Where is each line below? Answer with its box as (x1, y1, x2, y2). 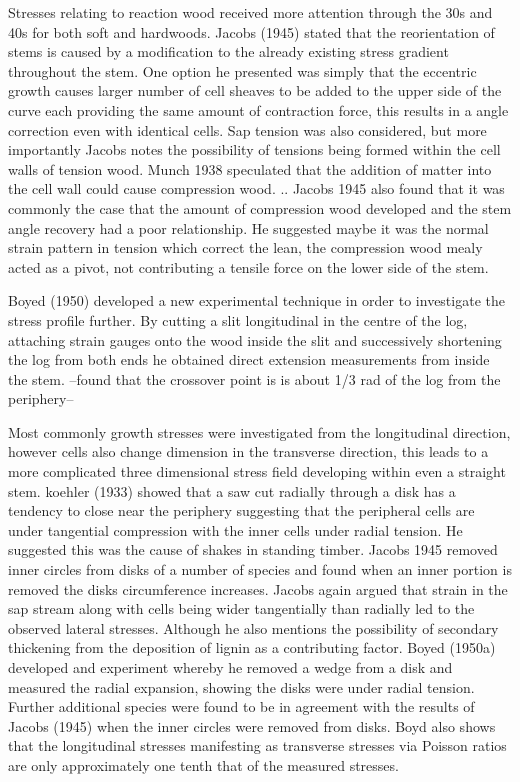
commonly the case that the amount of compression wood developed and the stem (8, 197, 512, 218)
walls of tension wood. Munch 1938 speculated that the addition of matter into (8, 158, 492, 179)
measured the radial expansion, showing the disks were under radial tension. (8, 676, 475, 697)
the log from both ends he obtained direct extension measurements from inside (8, 349, 490, 370)
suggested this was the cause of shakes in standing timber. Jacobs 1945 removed (8, 539, 498, 560)
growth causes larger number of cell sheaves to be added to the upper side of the (8, 80, 502, 101)
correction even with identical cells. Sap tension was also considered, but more (8, 119, 487, 140)
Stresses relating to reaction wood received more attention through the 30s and (8, 2, 493, 22)
